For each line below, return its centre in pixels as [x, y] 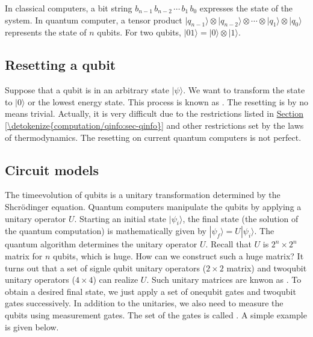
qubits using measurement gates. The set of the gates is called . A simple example [156, 314]
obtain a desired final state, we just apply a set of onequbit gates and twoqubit [150, 291]
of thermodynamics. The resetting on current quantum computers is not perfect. [153, 137]
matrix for [24, 255]
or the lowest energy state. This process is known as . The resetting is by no [168, 101]
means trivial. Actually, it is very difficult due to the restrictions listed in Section [154, 113]
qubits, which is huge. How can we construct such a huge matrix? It [178, 255]
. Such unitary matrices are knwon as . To [224, 280]
